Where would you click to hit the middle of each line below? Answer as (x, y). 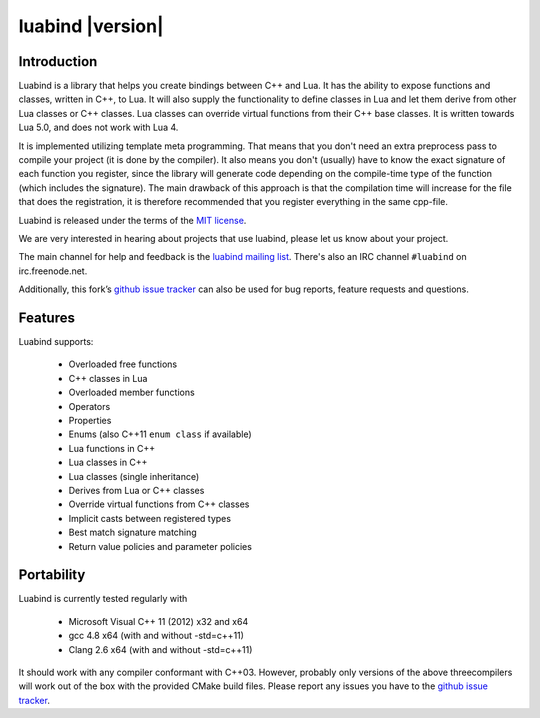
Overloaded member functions (131, 392)
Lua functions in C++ (112, 448)
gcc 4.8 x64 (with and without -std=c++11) (156, 636)
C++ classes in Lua (108, 378)
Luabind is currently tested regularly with (103, 599)
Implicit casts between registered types (150, 518)
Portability (52, 575)
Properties (90, 420)
